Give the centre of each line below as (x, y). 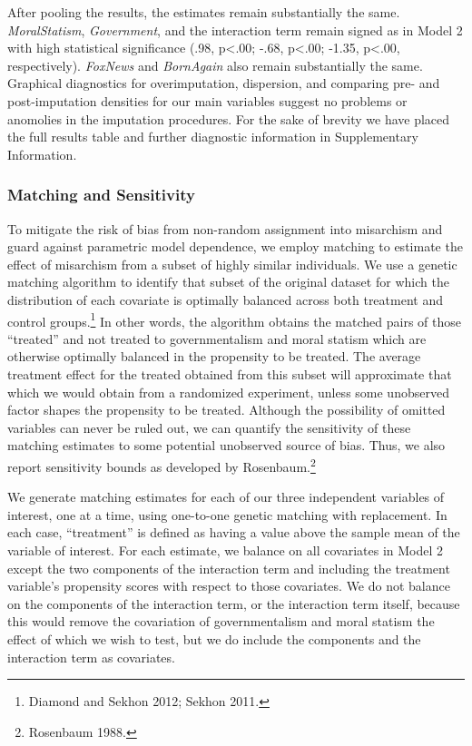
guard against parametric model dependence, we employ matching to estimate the (235, 246)
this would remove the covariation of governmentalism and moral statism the (221, 621)
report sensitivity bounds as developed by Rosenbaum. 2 (162, 465)
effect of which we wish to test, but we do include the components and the (214, 638)
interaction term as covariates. (91, 657)
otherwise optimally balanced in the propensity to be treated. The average (214, 356)
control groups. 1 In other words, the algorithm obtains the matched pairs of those (234, 319)
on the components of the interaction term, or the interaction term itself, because (234, 603)
